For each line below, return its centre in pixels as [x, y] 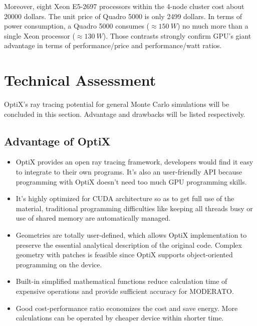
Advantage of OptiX [57, 141]
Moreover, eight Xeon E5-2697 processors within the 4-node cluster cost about [124, 6]
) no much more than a [213, 26]
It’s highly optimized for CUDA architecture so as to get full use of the [125, 198]
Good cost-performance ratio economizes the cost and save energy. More [127, 308]
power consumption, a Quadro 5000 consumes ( [77, 26]
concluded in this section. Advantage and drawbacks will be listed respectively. [125, 114]
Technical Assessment [80, 80]
